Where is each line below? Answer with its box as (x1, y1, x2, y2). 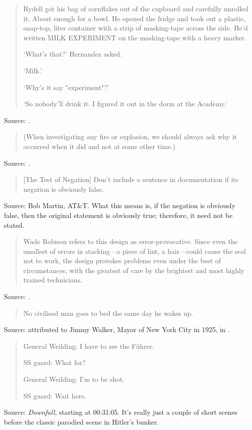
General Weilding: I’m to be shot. (23, 374, 125, 384)
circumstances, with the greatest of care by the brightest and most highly (23, 265, 245, 275)
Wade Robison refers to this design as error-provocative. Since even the (23, 236, 238, 246)
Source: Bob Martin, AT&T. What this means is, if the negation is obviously (4, 200, 235, 211)
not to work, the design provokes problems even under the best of (23, 255, 221, 266)
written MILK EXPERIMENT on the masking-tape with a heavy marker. (23, 32, 247, 42)
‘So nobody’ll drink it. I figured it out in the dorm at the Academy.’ (23, 98, 227, 109)
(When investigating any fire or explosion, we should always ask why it (23, 131, 237, 142)
